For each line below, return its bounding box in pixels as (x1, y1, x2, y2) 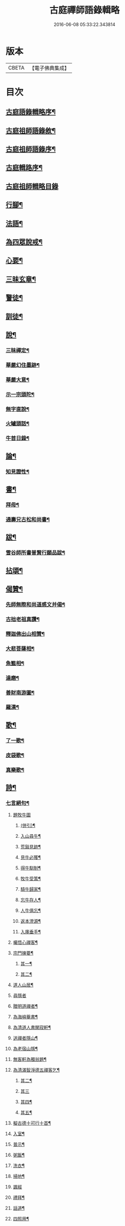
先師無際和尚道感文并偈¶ (5, 601, 65, 608)
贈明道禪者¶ (12, 1003, 38, 1009)
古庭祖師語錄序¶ (5, 145, 56, 154)
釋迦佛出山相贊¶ (5, 630, 45, 637)
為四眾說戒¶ (5, 238, 43, 246)
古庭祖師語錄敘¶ (5, 126, 56, 135)
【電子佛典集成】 (29, 65, 69, 72)
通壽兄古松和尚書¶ (5, 516, 50, 523)
